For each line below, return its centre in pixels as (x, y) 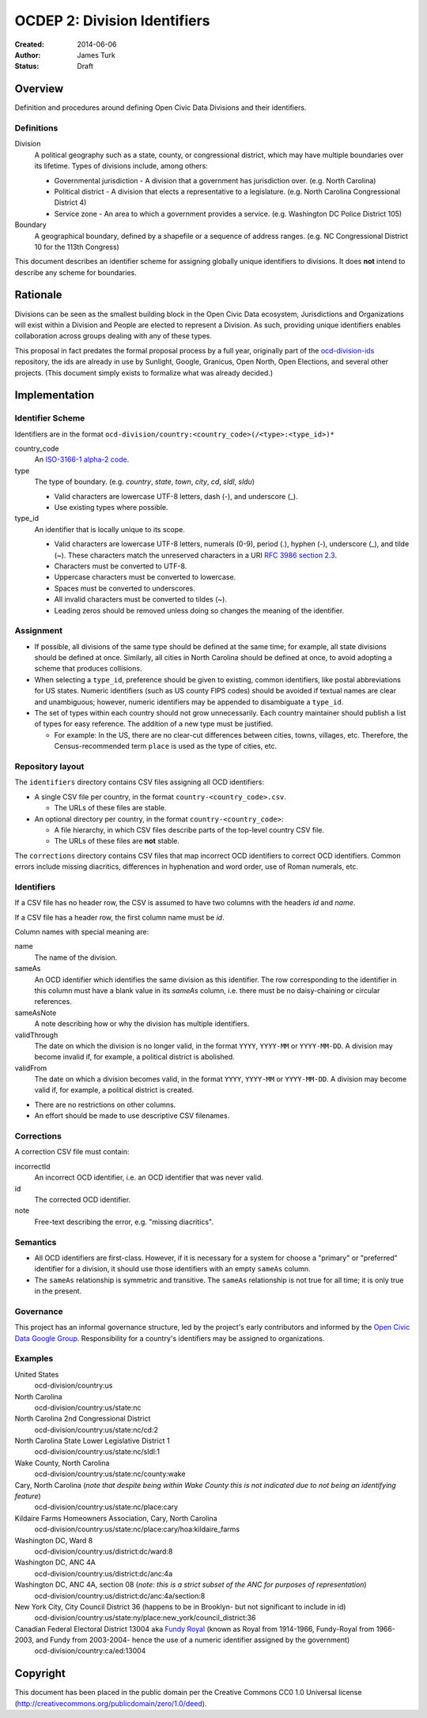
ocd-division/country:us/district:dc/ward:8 (104, 1551)
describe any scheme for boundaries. (76, 272)
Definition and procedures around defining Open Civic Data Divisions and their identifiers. (161, 108)
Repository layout (49, 766)
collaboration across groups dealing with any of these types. (113, 336)
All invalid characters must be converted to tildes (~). (140, 599)
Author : (28, 55)
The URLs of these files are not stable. (117, 841)
